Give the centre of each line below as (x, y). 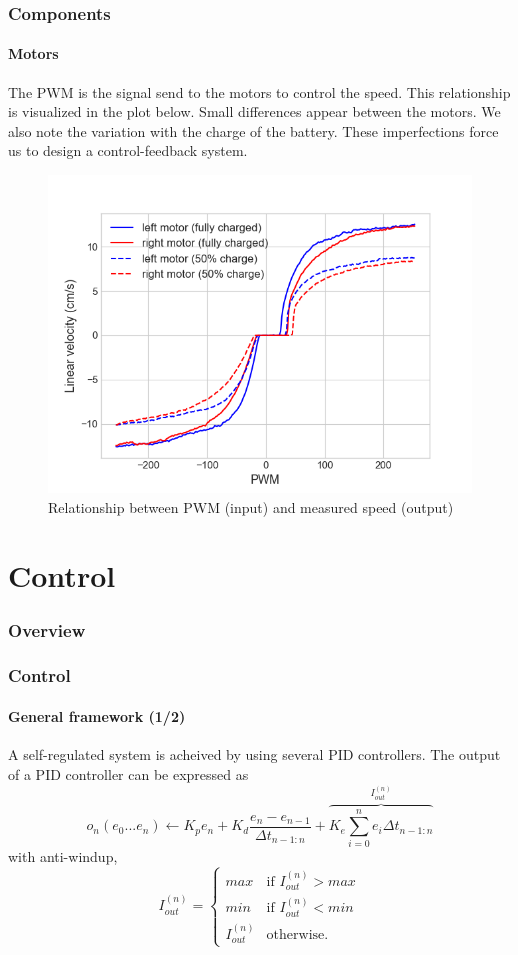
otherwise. (297, 934)
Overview (47, 629)
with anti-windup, (63, 856)
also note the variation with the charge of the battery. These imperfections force (253, 130)
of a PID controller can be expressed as (128, 773)
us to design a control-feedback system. (128, 150)
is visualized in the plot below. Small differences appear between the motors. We (254, 111)
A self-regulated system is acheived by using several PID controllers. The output (254, 754)
